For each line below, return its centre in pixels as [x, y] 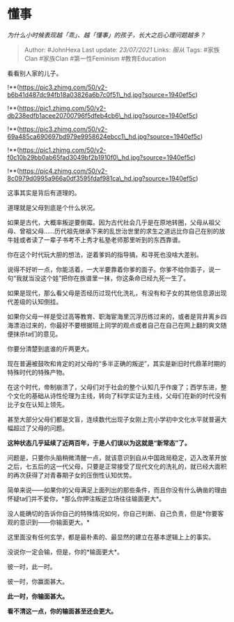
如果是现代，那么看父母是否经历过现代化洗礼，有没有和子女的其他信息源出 [114, 293]
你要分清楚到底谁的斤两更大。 [50, 349]
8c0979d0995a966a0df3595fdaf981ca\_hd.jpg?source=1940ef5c [102, 178]
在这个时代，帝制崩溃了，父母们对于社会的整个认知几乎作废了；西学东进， [114, 387]
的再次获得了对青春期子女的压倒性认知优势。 [71, 475]
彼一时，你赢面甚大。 [38, 581]
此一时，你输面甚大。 [38, 596]
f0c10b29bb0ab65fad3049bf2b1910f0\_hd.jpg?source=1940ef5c [100, 157]
